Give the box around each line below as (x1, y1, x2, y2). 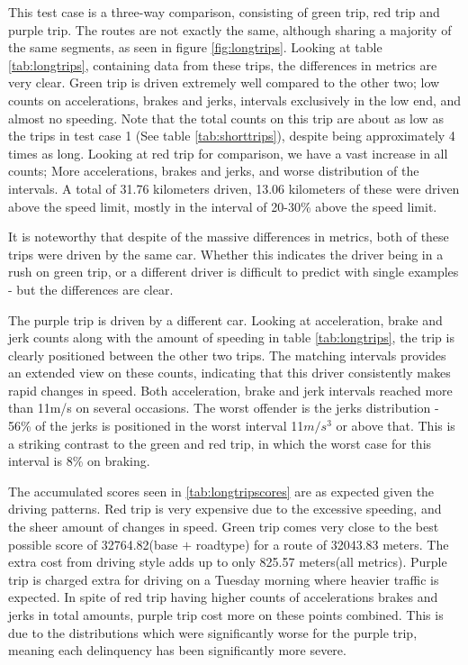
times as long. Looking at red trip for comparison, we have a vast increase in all (8, 143, 448, 162)
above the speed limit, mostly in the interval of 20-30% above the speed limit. (8, 196, 437, 215)
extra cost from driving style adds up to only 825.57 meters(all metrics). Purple (8, 552, 447, 571)
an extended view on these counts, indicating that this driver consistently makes (8, 363, 451, 382)
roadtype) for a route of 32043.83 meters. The (195, 534, 449, 553)
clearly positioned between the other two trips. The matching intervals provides (8, 345, 446, 364)
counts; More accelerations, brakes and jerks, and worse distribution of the (8, 161, 419, 180)
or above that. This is (336, 416, 455, 435)
